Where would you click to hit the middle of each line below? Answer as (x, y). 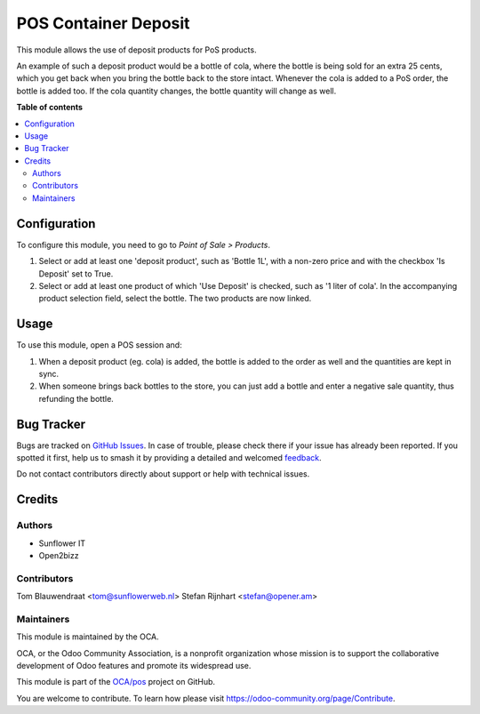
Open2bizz (59, 556)
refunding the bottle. (76, 398)
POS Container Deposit (103, 23)
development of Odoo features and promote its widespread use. (134, 666)
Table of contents (50, 108)
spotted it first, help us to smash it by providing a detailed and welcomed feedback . (169, 458)
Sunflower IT (62, 543)
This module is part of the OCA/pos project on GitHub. (116, 682)
